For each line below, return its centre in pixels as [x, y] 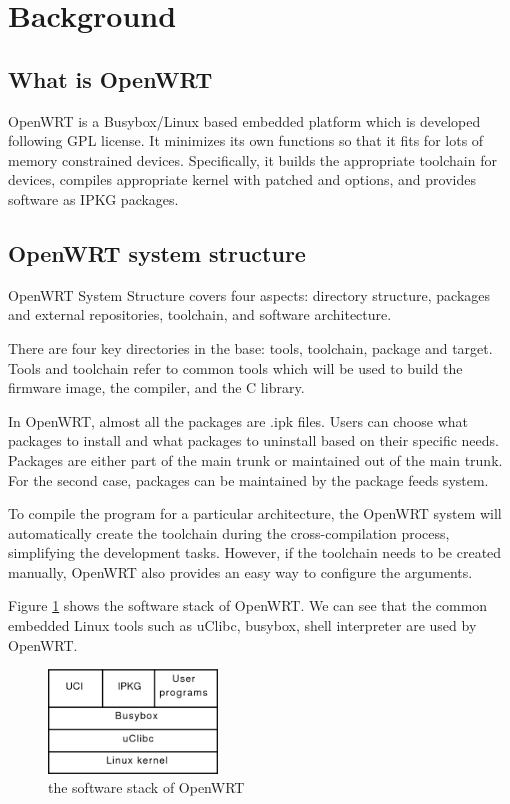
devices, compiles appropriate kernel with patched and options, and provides [242, 179]
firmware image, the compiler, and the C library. [156, 387]
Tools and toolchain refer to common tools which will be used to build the [235, 367]
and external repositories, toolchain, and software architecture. [200, 314]
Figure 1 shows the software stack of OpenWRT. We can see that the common [248, 605]
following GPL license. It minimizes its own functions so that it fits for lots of [246, 140]
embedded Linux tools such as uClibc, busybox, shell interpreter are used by [242, 625]
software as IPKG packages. [93, 198]
